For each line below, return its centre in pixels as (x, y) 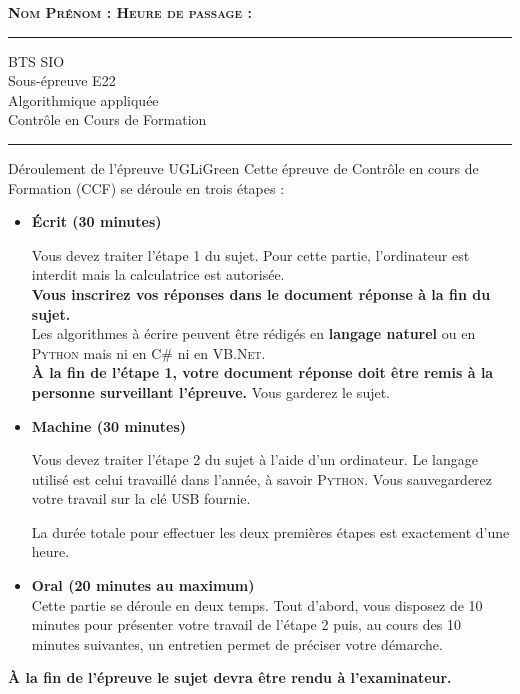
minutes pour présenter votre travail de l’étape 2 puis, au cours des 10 (246, 624)
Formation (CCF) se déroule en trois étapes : (146, 187)
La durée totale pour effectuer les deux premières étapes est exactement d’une (270, 531)
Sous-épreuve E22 (62, 80)
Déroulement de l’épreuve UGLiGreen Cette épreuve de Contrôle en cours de (243, 167)
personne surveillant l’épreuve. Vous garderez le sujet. (211, 391)
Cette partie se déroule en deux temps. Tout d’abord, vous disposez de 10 (257, 604)
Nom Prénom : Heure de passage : (130, 12)
